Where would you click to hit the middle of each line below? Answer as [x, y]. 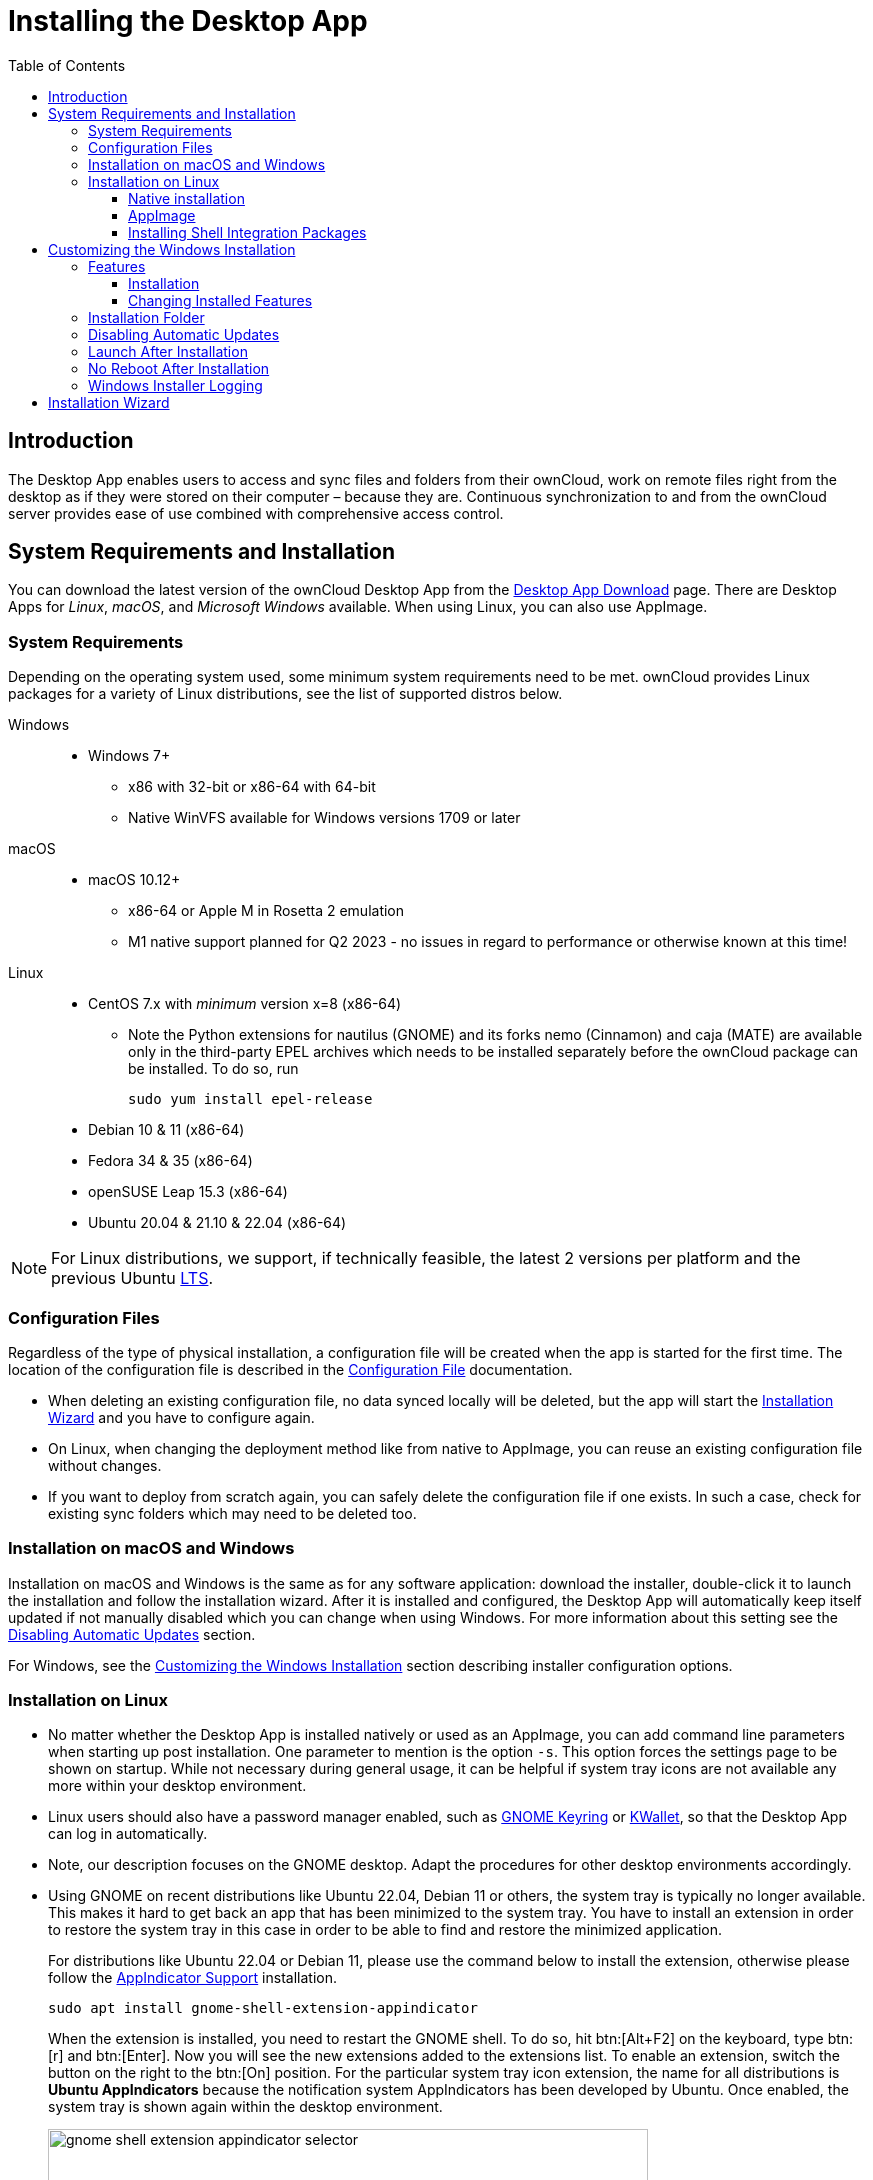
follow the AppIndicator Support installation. [192, 1978]
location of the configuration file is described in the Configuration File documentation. [290, 1369]
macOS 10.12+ [134, 880]
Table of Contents [67, 65]
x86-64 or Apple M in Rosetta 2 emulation [266, 911]
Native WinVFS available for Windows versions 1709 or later [324, 818]
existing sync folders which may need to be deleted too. [232, 1513]
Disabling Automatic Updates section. [132, 1634]
